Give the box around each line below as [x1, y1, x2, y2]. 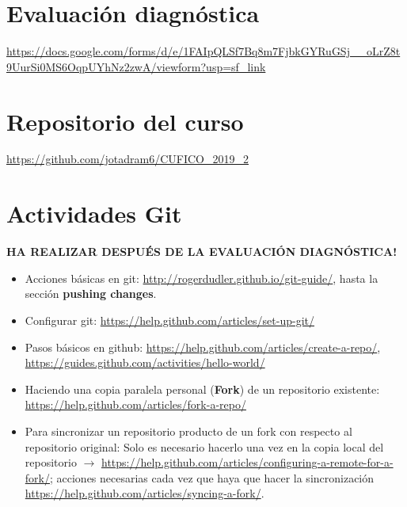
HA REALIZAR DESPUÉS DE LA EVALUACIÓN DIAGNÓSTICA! [6, 243, 397, 260]
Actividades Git [6, 197, 182, 230]
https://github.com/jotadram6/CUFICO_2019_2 [6, 151, 249, 167]
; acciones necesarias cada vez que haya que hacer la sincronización [49, 469, 375, 486]
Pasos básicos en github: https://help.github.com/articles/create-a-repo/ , [25, 338, 381, 355]
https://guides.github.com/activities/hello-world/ [25, 354, 265, 371]
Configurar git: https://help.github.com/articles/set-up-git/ [25, 311, 314, 328]
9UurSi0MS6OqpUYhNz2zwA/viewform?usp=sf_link [6, 58, 266, 74]
